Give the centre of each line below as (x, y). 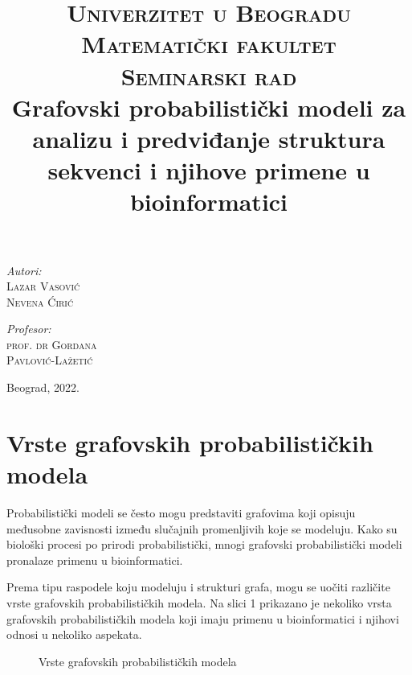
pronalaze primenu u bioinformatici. (95, 560)
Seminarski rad (209, 75)
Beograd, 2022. (43, 387)
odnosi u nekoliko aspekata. (74, 634)
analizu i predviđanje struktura (209, 138)
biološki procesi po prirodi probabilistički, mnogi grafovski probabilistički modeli (204, 544)
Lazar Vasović (43, 286)
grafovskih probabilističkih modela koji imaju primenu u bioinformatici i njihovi (203, 618)
